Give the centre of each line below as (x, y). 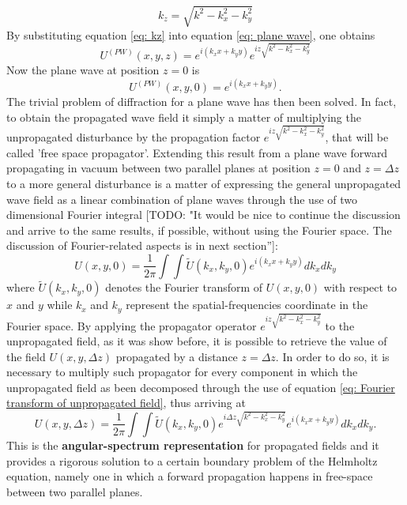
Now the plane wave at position (83, 70)
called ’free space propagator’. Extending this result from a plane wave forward (197, 152)
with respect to (360, 287)
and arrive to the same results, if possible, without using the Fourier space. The (199, 230)
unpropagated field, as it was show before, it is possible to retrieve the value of (197, 341)
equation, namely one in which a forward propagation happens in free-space (190, 476)
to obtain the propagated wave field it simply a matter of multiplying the (184, 117)
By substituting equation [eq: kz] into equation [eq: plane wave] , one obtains (191, 34)
